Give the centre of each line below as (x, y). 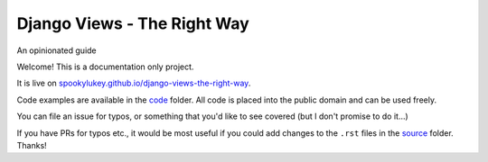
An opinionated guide (56, 50)
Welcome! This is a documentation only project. (105, 67)
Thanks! (32, 145)
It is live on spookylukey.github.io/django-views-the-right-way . (134, 83)
